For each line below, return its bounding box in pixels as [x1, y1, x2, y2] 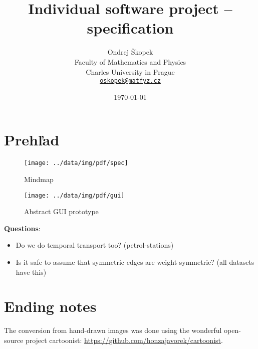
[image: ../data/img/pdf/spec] [24, 159, 128, 167]
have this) [16, 266, 47, 277]
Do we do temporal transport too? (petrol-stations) [16, 240, 174, 250]
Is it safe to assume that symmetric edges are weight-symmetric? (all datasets [16, 256, 254, 267]
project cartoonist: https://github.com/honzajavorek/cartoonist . [25, 334, 223, 345]
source [4, 334, 24, 345]
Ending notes [4, 296, 97, 316]
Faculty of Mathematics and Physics [74, 56, 186, 67]
